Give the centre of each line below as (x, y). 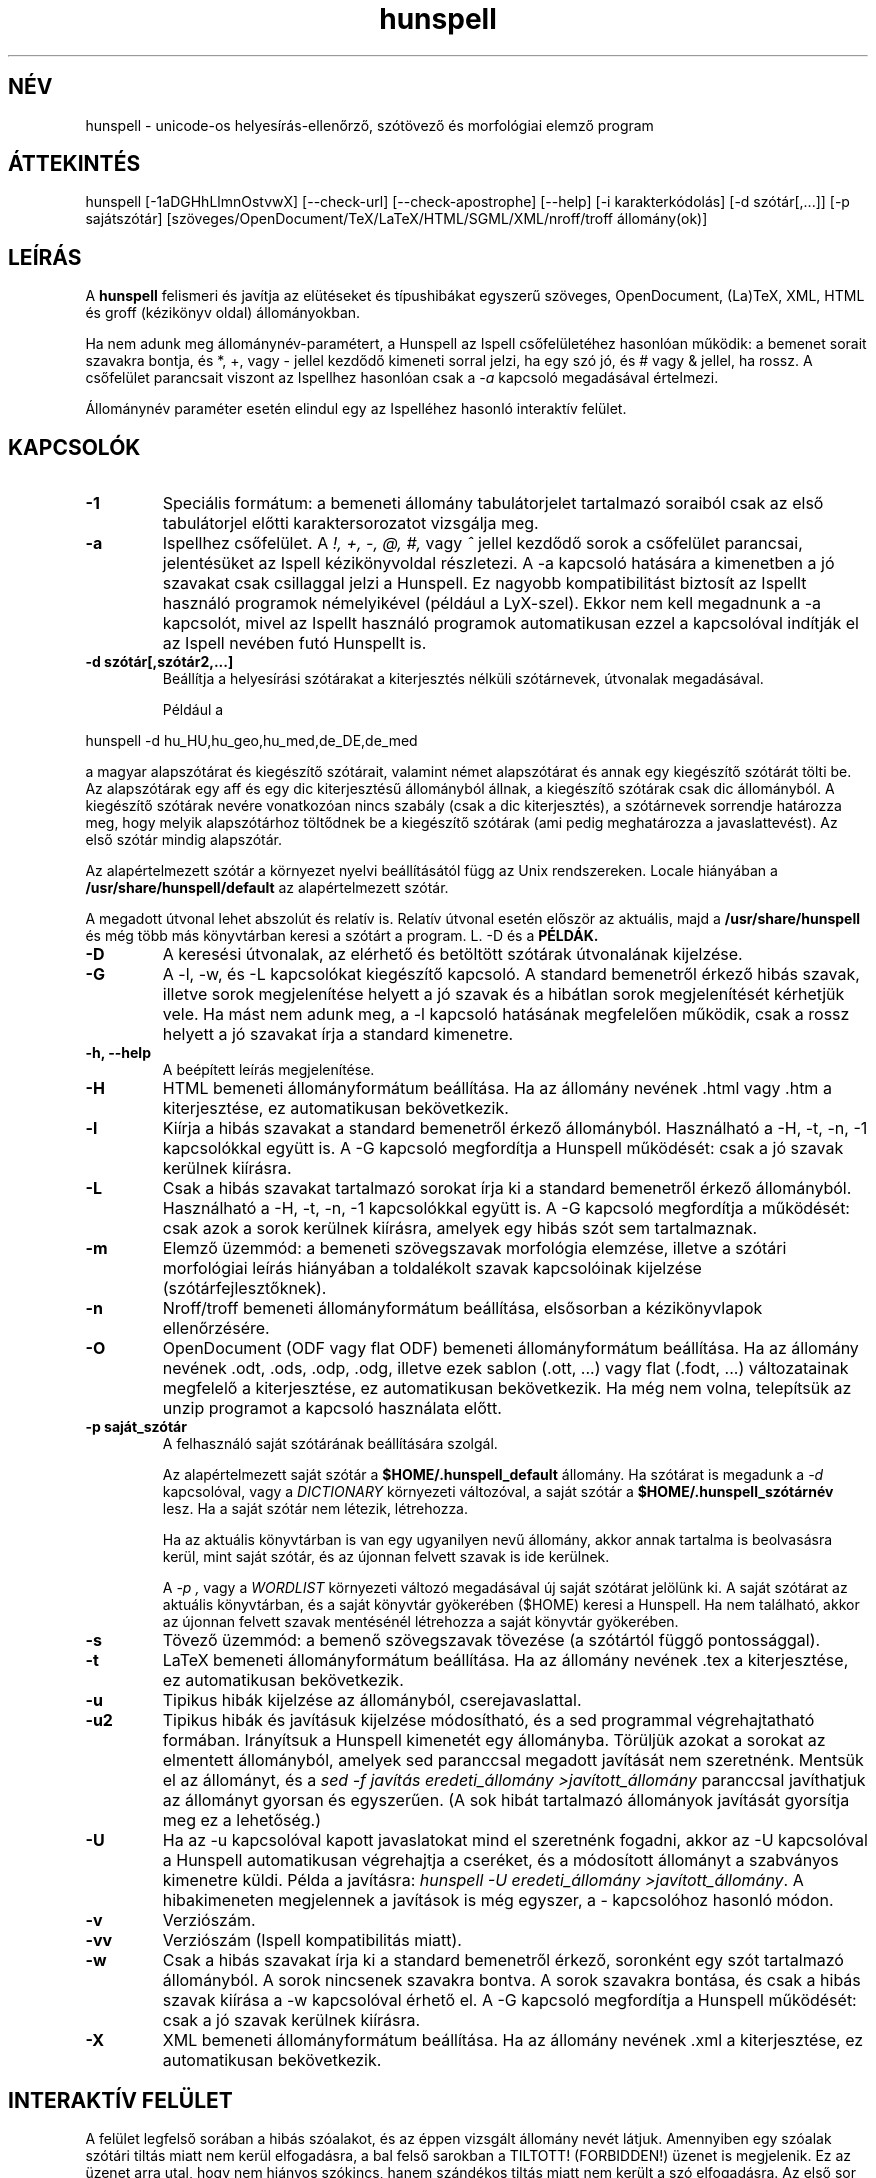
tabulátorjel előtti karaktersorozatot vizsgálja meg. (350, 523)
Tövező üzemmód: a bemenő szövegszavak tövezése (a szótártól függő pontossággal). (491, 1640)
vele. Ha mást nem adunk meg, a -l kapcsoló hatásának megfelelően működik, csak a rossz (506, 1014)
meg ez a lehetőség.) (242, 1820)
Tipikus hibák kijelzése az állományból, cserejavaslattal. (372, 1700)
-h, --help (118, 1053)
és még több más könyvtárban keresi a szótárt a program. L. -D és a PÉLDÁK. (342, 936)
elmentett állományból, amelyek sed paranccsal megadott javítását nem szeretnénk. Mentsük (513, 1760)
